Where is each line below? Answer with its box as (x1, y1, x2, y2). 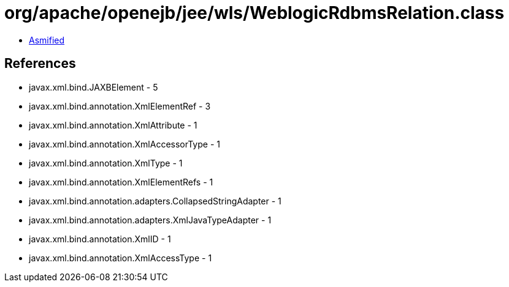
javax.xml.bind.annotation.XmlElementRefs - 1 (29, 176, 213, 187)
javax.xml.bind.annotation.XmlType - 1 (29, 157, 183, 168)
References (4, 56, 76, 72)
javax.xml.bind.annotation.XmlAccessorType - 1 (29, 138, 220, 149)
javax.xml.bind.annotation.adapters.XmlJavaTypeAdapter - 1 (29, 214, 272, 225)
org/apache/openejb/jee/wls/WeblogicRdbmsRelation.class (4, 2, 505, 23)
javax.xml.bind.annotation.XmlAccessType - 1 (29, 252, 212, 263)
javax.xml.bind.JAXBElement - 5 (29, 81, 158, 92)
